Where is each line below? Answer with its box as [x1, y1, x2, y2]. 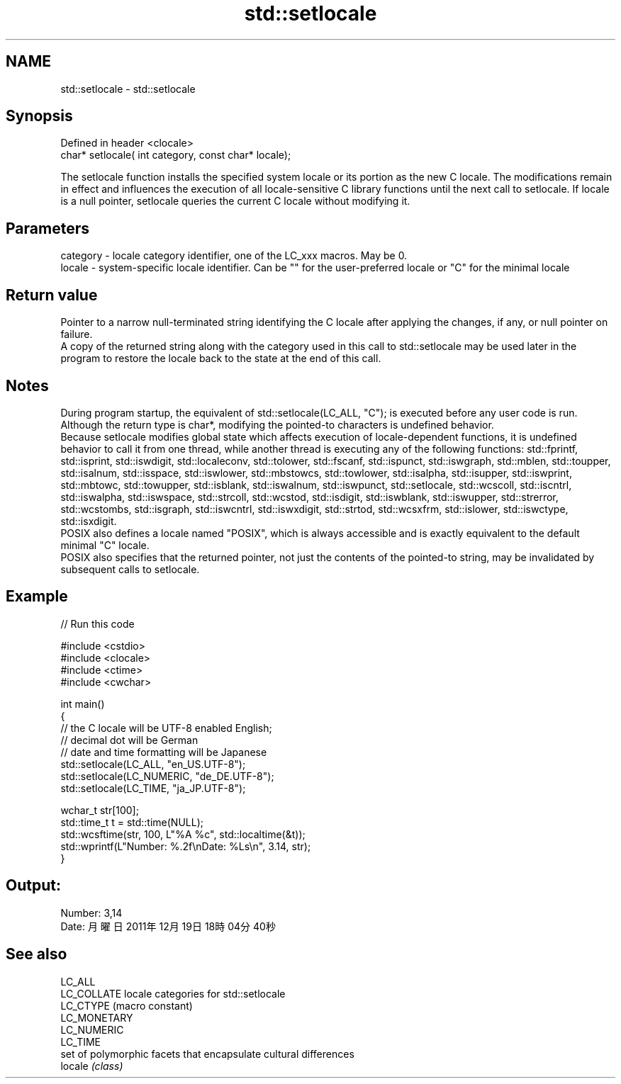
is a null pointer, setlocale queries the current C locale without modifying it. [60, 195, 410, 208]
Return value [6, 286, 98, 304]
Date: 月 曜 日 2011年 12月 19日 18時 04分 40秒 [60, 920, 276, 932]
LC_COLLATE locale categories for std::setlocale [60, 987, 286, 1000]
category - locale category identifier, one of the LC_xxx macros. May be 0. [60, 249, 408, 262]
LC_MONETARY [60, 1011, 133, 1024]
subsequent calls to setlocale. [60, 563, 200, 575]
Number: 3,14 [60, 906, 123, 919]
